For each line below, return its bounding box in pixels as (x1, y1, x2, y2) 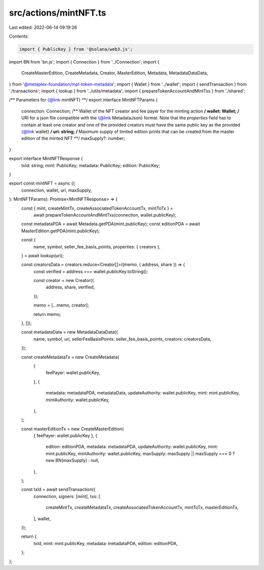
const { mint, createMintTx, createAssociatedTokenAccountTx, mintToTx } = (21, 205, 174, 211)
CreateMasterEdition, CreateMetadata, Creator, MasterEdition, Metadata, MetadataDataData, (21, 70, 208, 76)
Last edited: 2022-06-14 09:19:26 (9, 24, 77, 30)
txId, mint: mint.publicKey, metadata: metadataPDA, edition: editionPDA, (33, 540, 178, 546)
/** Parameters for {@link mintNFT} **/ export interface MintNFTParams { (9, 97, 158, 103)
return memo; (33, 311, 61, 317)
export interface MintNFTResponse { (9, 155, 83, 161)
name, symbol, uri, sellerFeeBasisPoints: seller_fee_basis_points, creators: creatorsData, (33, 336, 212, 342)
